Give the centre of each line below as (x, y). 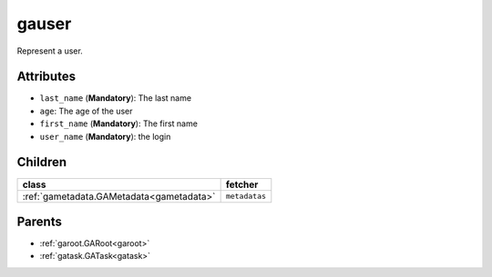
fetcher (242, 184)
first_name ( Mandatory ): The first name (118, 124)
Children (42, 162)
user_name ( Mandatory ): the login (105, 136)
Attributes (46, 77)
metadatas (246, 197)
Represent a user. (50, 51)
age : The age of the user (86, 111)
